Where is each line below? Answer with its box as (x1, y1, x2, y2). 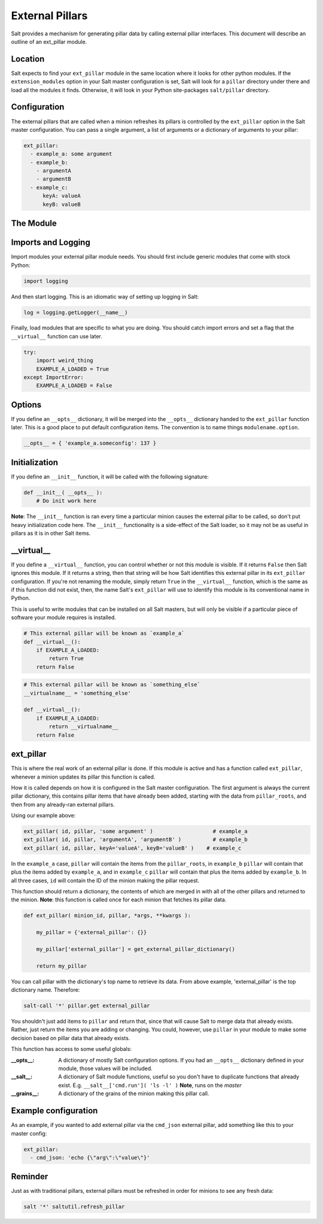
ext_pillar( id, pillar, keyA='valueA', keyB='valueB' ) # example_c (23, 844, 242, 852)
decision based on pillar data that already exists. (11, 1034, 130, 1041)
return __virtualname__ (48, 723, 119, 730)
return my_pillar (36, 962, 87, 969)
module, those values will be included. (58, 1065, 153, 1072)
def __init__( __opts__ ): (23, 489, 103, 496)
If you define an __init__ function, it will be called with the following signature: (11, 473, 209, 480)
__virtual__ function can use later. (11, 332, 103, 340)
